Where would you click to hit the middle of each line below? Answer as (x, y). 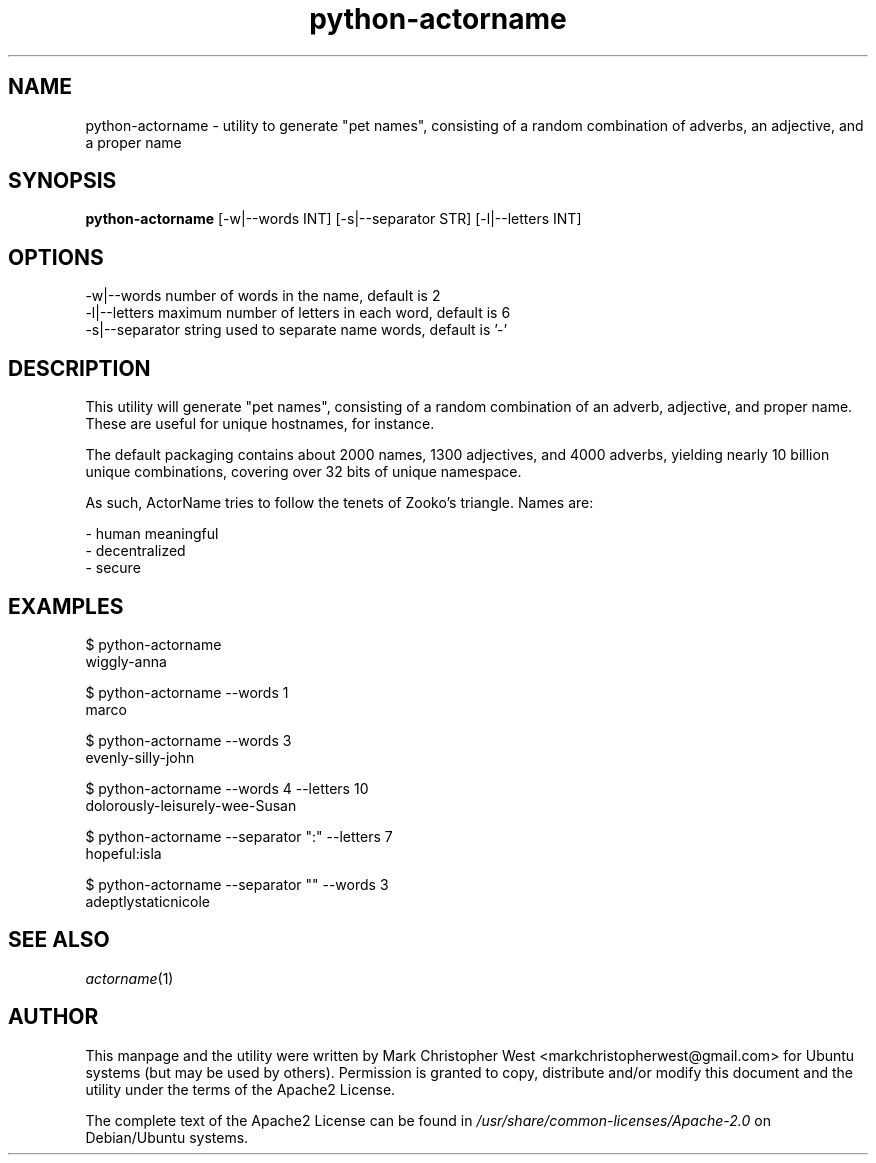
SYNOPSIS (62, 181)
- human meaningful (152, 534)
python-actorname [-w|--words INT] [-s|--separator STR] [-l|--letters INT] (333, 219)
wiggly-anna (126, 661)
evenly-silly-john (140, 757)
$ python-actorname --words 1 (187, 692)
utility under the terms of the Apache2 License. (240, 1089)
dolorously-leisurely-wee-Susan (191, 805)
